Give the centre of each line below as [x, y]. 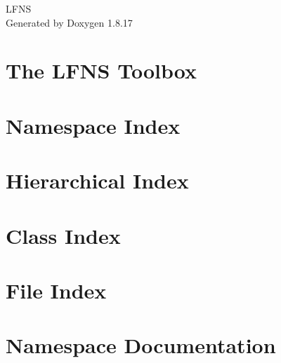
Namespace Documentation [141, 345]
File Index [56, 290]
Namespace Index [93, 125]
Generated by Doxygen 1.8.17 [69, 22]
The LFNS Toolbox [101, 70]
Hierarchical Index [97, 180]
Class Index [63, 235]
